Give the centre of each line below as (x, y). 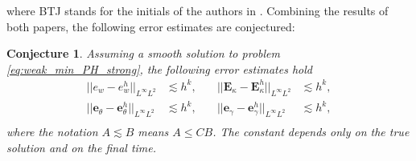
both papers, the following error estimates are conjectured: (151, 26)
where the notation (52, 132)
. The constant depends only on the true (311, 132)
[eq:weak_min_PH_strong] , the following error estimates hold (159, 68)
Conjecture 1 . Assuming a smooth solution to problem (143, 53)
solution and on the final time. (82, 147)
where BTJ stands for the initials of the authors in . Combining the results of (198, 10)
